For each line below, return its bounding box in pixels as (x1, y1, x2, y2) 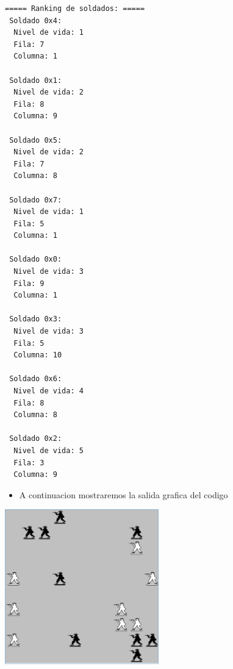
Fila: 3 (13, 458, 45, 467)
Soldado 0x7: (9, 195, 62, 204)
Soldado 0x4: (9, 16, 62, 25)
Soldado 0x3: (9, 315, 62, 324)
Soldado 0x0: (9, 255, 62, 264)
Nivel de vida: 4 (13, 387, 84, 395)
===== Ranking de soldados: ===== (5, 4, 145, 13)
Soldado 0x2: (9, 434, 62, 443)
